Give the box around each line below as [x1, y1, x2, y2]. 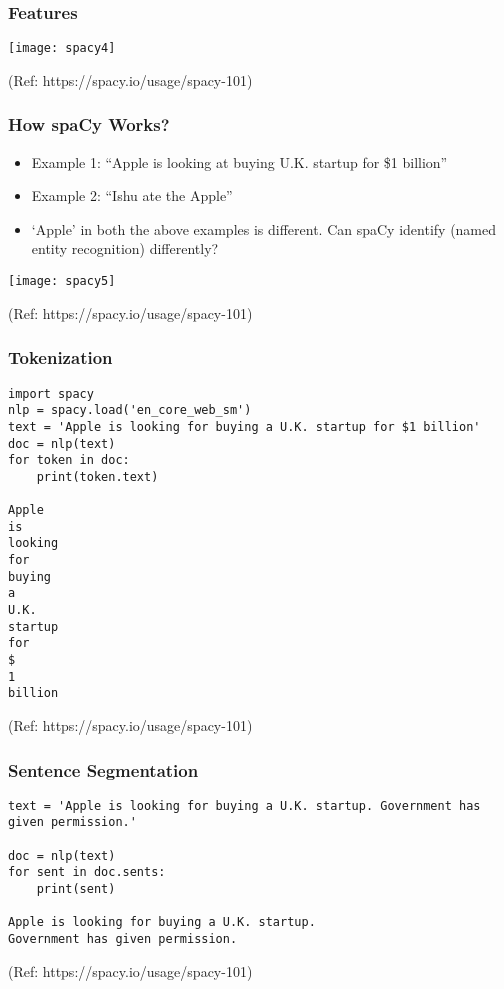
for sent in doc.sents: [8, 865, 166, 880]
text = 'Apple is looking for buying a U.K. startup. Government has [8, 798, 481, 813]
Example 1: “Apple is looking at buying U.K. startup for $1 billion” [31, 151, 448, 172]
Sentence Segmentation [8, 757, 199, 782]
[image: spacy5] [8, 274, 116, 289]
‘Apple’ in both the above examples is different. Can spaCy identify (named [31, 218, 497, 239]
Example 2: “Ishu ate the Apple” [31, 185, 233, 206]
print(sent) [36, 882, 116, 897]
